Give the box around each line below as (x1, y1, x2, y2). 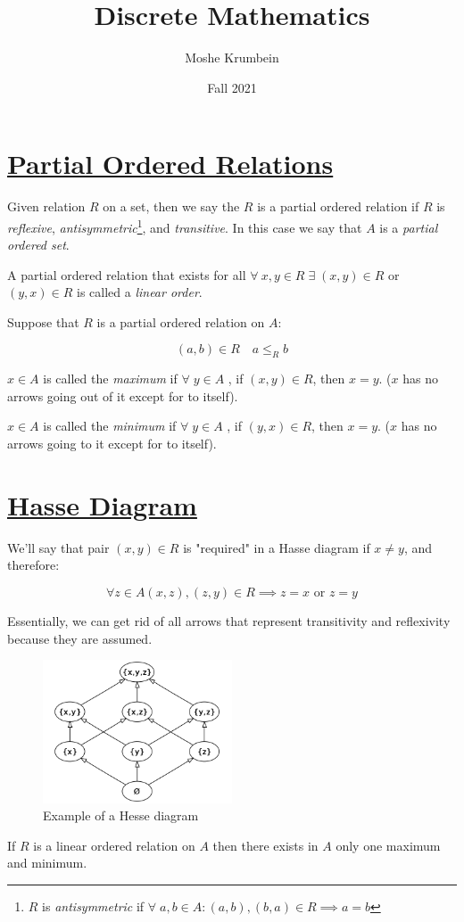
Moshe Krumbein (185, 48, 279, 67)
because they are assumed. (7, 629, 153, 647)
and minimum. (7, 853, 87, 872)
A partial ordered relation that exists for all (7, 265, 246, 284)
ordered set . (7, 235, 70, 254)
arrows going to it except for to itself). (7, 434, 217, 453)
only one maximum (336, 836, 441, 854)
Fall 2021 (207, 78, 257, 96)
